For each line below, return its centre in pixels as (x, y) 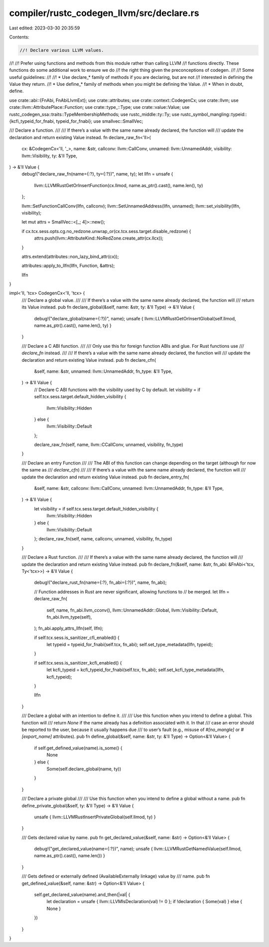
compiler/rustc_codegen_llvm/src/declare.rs (104, 13)
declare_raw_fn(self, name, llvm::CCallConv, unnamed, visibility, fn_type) (109, 445)
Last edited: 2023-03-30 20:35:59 (45, 28)
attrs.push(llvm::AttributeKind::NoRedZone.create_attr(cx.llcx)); (99, 238)
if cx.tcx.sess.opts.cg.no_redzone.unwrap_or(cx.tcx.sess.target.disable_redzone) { (106, 231)
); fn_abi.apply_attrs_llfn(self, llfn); (69, 628)
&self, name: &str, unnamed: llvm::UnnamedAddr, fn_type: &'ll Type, (103, 371)
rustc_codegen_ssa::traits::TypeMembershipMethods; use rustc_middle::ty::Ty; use (94, 114)
